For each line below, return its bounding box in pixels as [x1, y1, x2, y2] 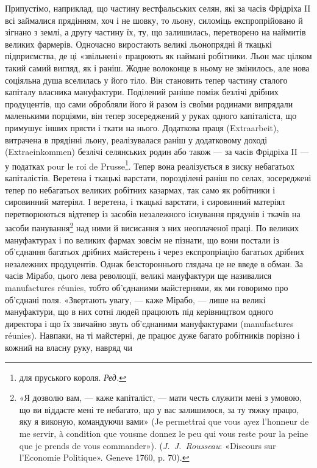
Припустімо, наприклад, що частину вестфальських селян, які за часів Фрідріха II [5, 2, 311, 14]
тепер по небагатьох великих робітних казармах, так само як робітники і [5, 183, 276, 196]
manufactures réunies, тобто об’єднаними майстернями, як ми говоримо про [5, 281, 288, 293]
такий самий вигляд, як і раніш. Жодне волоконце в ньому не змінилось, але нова [5, 61, 310, 74]
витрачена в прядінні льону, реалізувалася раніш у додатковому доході [5, 133, 268, 146]
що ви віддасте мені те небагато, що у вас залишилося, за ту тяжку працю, [19, 403, 299, 416]
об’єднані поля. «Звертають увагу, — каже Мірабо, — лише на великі [5, 293, 266, 306]
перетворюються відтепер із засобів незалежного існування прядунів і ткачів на [5, 207, 301, 220]
